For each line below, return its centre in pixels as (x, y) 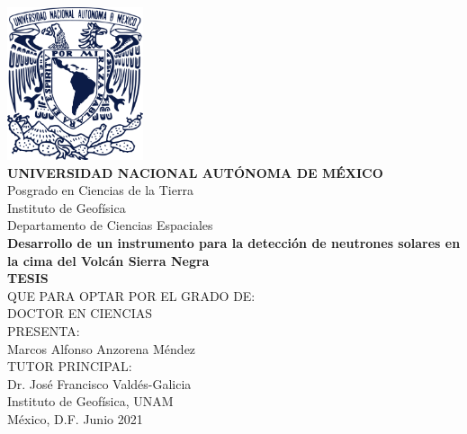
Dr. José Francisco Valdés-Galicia (99, 383)
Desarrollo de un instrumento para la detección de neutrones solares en (234, 243)
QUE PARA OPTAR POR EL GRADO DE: (131, 295)
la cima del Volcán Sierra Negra (108, 260)
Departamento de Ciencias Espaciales (110, 225)
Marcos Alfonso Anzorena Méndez (102, 348)
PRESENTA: (44, 331)
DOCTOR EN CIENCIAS (80, 313)
